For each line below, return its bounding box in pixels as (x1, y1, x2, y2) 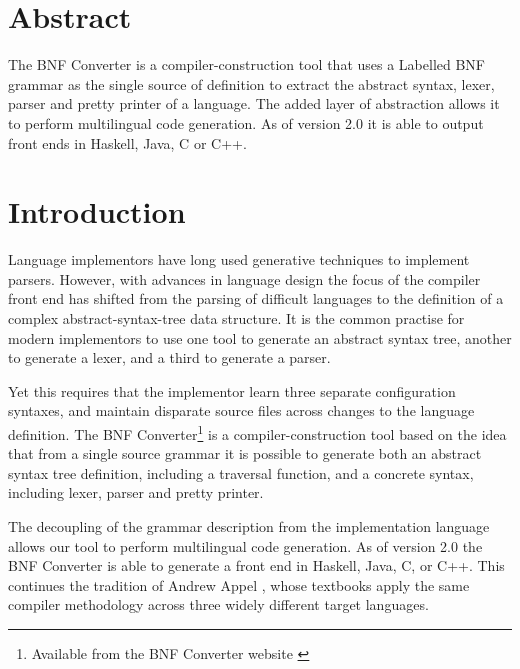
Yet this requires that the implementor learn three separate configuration (8, 380, 456, 401)
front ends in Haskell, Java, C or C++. (8, 132, 247, 153)
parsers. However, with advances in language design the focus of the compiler (8, 268, 481, 289)
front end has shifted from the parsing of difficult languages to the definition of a (8, 288, 504, 309)
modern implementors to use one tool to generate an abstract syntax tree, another (8, 327, 512, 348)
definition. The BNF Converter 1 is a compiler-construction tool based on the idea (8, 420, 507, 444)
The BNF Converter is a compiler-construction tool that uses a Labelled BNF (8, 54, 486, 75)
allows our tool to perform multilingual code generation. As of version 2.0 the (8, 535, 483, 556)
